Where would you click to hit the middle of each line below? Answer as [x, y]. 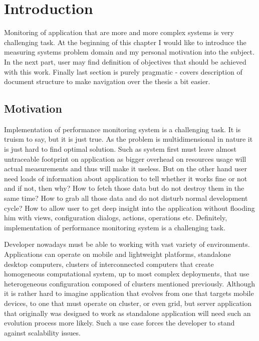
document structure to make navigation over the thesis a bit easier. [107, 81]
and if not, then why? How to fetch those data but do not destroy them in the [124, 188]
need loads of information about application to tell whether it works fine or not [126, 178]
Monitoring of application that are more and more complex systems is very [119, 32]
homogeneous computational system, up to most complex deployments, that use [127, 274]
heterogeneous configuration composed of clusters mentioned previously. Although [130, 283]
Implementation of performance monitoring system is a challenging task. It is [122, 129]
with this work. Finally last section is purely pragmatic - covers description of [123, 71]
